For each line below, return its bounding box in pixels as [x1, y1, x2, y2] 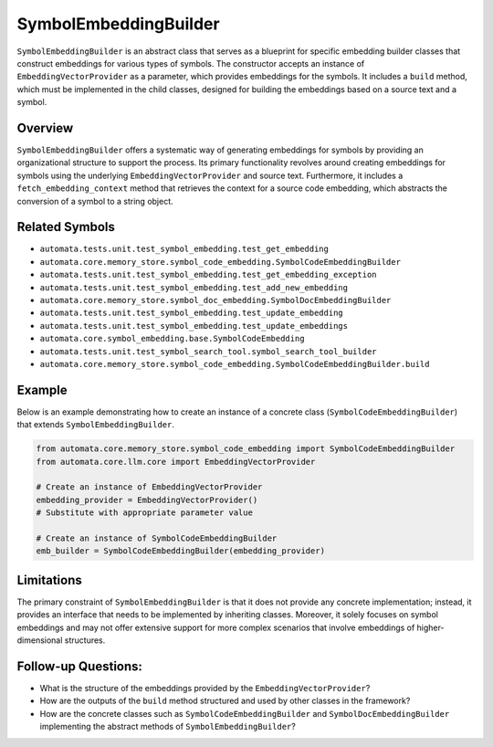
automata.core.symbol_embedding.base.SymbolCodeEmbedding [39, 333, 305, 344]
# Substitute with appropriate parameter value [36, 508, 253, 518]
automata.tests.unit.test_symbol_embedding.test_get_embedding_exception [39, 269, 378, 280]
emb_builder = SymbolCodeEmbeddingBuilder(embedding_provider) [36, 546, 326, 556]
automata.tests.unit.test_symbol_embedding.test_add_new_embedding [39, 282, 349, 292]
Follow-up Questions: [16, 658, 143, 674]
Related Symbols [16, 219, 116, 235]
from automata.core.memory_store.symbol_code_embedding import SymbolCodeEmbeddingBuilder [36, 444, 456, 454]
